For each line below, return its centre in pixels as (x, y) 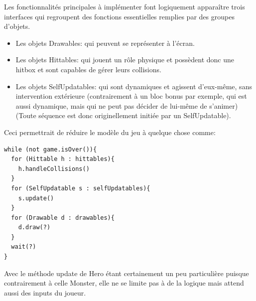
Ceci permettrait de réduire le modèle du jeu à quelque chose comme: (110, 132)
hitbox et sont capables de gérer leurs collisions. (88, 69)
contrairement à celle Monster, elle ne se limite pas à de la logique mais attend (124, 283)
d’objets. (17, 26)
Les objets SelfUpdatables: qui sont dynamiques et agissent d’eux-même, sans (134, 86)
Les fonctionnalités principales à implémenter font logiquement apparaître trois (125, 6)
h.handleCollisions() (54, 169)
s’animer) (224, 105)
